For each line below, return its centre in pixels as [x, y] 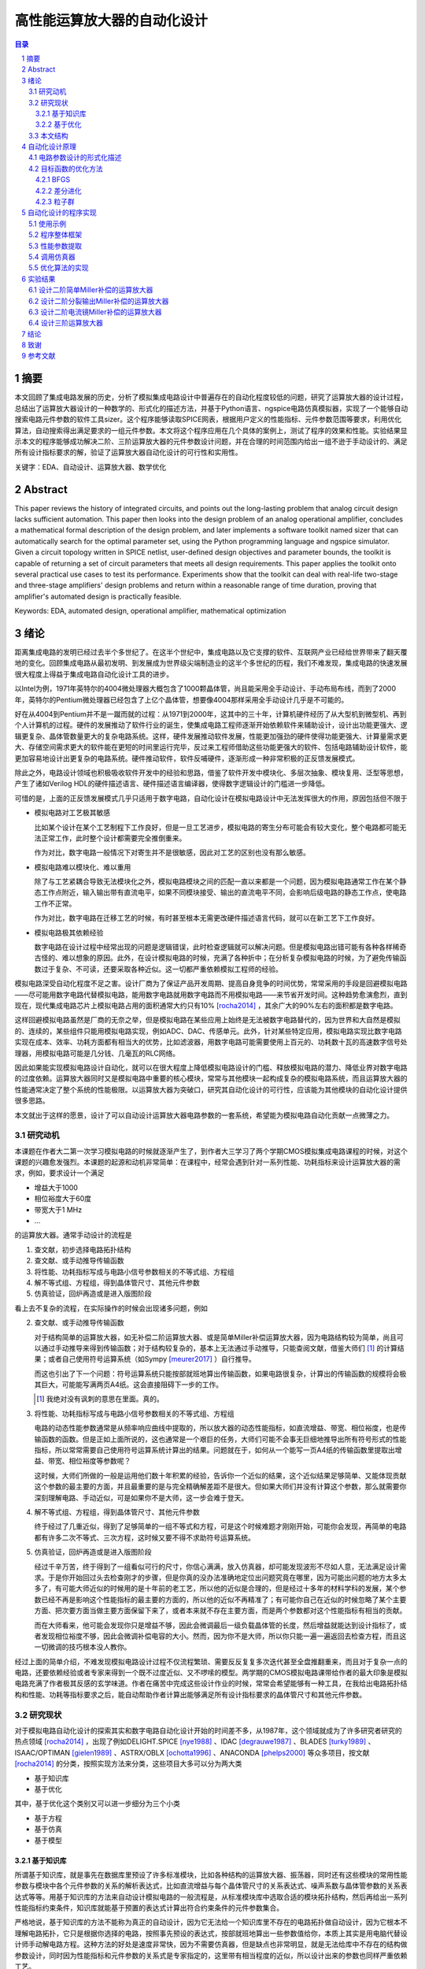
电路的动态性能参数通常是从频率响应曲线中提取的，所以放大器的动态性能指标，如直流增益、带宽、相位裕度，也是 [217, 1428]
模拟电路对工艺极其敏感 [72, 813]
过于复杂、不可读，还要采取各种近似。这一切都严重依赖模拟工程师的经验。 [161, 969]
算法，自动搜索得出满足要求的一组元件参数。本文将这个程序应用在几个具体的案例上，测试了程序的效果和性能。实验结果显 [211, 430]
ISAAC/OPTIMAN [42, 1752]
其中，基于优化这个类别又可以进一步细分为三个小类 [97, 1804]
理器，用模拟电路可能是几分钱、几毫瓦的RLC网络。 [97, 1053]
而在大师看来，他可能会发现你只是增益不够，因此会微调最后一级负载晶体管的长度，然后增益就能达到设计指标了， [217, 1625]
